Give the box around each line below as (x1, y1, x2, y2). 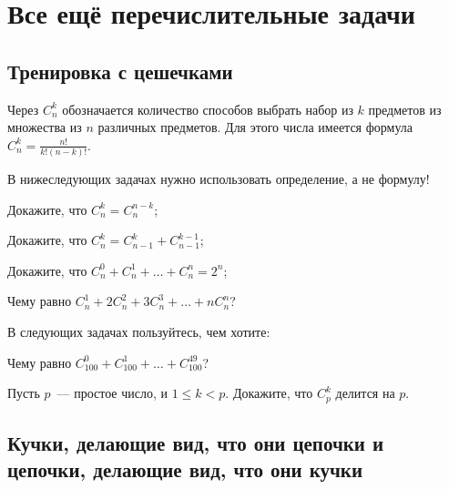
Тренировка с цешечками (7, 56, 233, 85)
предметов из (368, 99, 442, 118)
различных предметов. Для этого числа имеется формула (97, 117, 413, 137)
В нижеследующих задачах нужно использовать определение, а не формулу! (7, 169, 430, 188)
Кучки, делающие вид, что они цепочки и (7, 429, 384, 457)
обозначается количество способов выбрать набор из (62, 99, 353, 118)
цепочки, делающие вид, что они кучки (7, 455, 363, 484)
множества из (7, 117, 82, 137)
